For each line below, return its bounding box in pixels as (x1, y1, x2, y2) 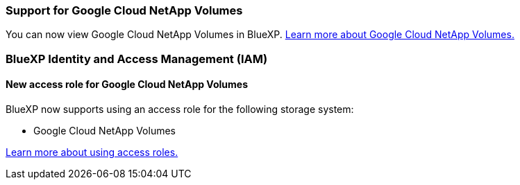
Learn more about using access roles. (6, 146, 178, 158)
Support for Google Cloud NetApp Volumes (6, 3, 243, 17)
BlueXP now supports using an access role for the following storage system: (6, 103, 354, 115)
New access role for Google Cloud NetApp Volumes (6, 78, 249, 91)
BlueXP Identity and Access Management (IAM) (6, 51, 268, 66)
